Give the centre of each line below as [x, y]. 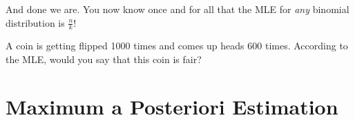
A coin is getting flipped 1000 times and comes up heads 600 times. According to [177, 46]
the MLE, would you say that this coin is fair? [104, 59]
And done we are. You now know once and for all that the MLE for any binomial [177, 9]
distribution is [35, 22]
